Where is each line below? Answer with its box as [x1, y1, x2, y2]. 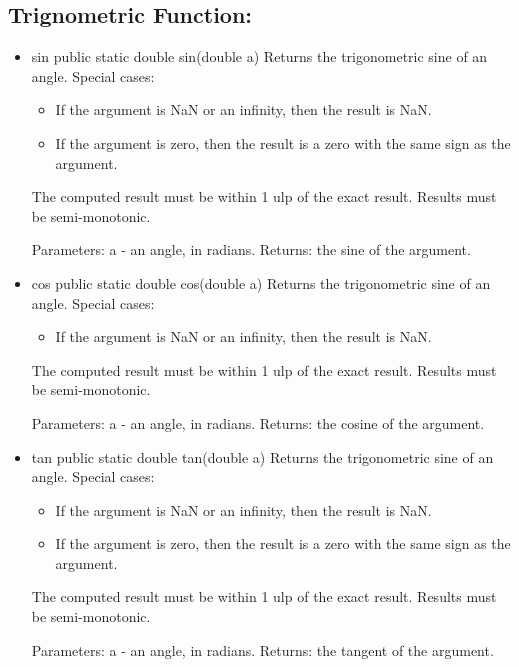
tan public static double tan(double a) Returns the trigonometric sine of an [31, 446, 494, 467]
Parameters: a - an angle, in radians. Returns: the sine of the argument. [31, 239, 471, 260]
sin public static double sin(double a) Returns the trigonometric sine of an [31, 46, 488, 67]
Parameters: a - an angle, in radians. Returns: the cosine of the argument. [31, 412, 485, 433]
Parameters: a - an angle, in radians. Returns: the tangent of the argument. [31, 639, 494, 660]
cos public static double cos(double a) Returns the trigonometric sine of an [31, 272, 491, 293]
